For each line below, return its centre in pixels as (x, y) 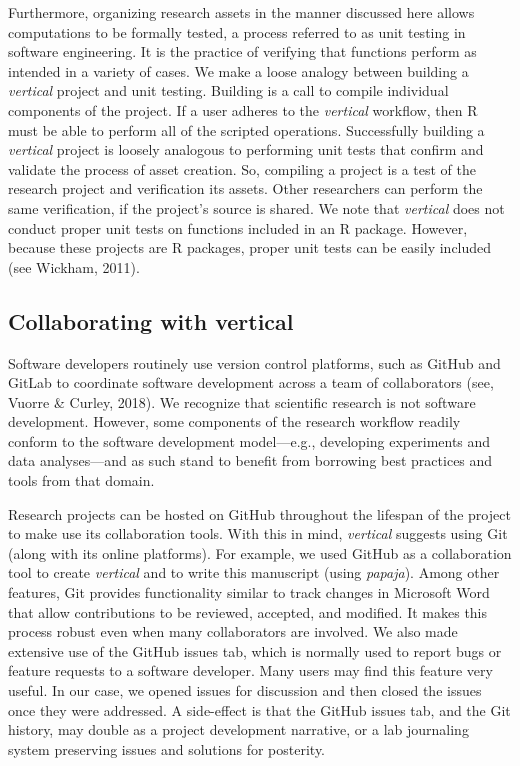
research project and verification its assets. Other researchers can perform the (245, 188)
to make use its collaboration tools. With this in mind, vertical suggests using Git (258, 533)
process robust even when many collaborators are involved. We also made (233, 631)
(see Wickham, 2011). (74, 266)
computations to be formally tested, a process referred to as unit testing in (237, 31)
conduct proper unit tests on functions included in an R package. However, (238, 227)
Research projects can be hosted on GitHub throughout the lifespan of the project (259, 513)
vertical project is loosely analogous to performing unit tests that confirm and (246, 149)
